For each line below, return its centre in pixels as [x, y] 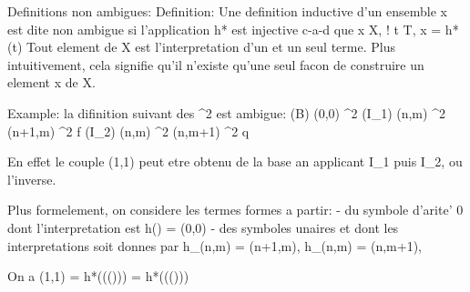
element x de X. [51, 82]
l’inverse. [32, 179]
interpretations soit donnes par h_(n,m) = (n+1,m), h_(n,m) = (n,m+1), [215, 245]
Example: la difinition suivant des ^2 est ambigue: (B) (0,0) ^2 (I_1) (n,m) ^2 [226, 112]
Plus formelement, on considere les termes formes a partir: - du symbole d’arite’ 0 [235, 210]
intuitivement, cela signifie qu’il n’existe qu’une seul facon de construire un [216, 64]
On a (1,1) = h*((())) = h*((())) [98, 276]
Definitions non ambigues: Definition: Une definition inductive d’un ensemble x [227, 11]
